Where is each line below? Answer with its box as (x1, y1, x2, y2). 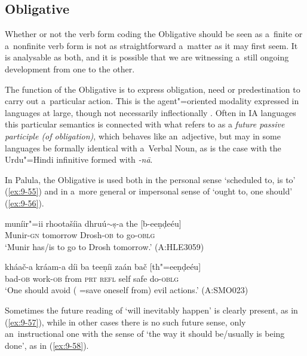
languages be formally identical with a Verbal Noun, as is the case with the (5, 141, 281, 154)
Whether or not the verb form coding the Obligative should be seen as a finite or (5, 28, 303, 40)
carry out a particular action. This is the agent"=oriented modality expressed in (5, 95, 299, 107)
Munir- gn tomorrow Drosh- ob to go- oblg (5, 229, 155, 241)
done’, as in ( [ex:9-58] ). (5, 339, 89, 351)
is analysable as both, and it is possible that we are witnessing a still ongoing (5, 51, 289, 63)
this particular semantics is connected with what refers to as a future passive (5, 118, 285, 130)
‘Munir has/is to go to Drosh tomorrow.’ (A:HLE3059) (5, 240, 204, 252)
